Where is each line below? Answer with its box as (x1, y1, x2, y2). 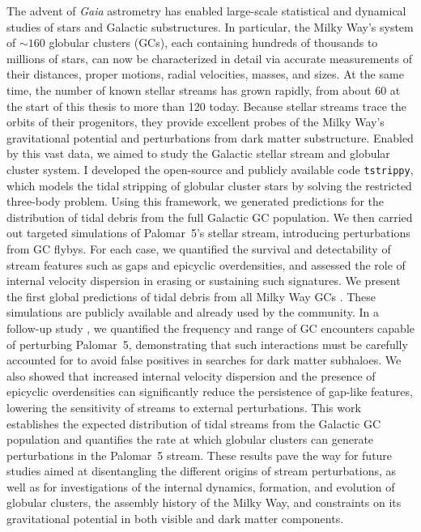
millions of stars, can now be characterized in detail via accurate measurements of (6, 49, 413, 66)
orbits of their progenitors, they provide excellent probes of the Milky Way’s (6, 113, 385, 130)
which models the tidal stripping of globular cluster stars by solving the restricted (6, 177, 412, 194)
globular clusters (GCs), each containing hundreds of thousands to (49, 34, 378, 51)
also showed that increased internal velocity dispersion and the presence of (6, 367, 376, 384)
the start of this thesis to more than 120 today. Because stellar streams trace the (6, 97, 407, 114)
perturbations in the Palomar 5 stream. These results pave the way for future (6, 446, 393, 463)
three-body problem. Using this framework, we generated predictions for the (6, 193, 385, 210)
